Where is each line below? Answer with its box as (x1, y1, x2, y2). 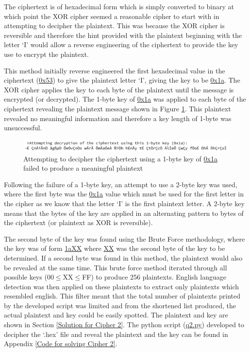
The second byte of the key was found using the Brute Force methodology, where (4, 233, 245, 244)
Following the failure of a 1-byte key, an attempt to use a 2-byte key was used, (4, 179, 237, 189)
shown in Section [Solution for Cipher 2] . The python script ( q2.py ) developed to (4, 319, 245, 330)
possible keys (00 (4, 272, 54, 282)
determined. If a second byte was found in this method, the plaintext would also (4, 252, 243, 263)
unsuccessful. (4, 123, 42, 133)
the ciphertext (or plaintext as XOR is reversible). (4, 217, 153, 228)
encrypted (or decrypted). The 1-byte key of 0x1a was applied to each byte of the (4, 94, 246, 104)
